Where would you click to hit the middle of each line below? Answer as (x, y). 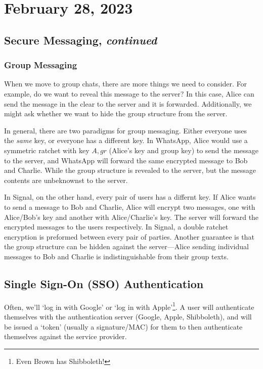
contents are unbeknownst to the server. (66, 180)
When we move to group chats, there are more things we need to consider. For (126, 84)
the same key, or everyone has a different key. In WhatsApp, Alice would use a (126, 140)
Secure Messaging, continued (81, 40)
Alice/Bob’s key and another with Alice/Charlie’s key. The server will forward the (131, 217)
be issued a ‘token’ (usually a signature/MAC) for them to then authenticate (123, 326)
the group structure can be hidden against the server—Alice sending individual (126, 246)
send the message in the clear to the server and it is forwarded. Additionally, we (128, 103)
